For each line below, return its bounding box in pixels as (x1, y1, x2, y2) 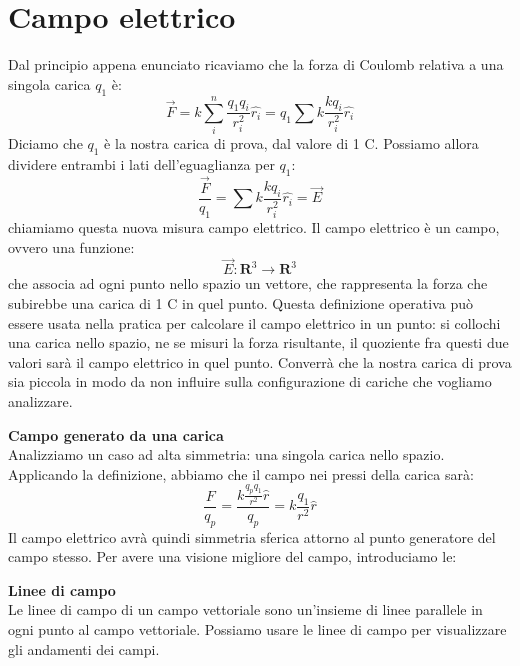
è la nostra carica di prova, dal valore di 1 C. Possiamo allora (104, 133, 479, 154)
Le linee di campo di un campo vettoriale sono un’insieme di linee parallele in (8, 599, 483, 620)
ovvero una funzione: (8, 236, 135, 257)
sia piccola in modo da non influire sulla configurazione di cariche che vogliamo (8, 371, 492, 392)
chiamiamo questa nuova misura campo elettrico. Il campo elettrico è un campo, (8, 217, 500, 238)
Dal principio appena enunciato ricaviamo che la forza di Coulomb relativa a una (8, 54, 504, 75)
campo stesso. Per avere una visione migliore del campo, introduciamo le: (8, 546, 457, 567)
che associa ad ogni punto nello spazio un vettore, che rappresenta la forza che (8, 273, 488, 294)
